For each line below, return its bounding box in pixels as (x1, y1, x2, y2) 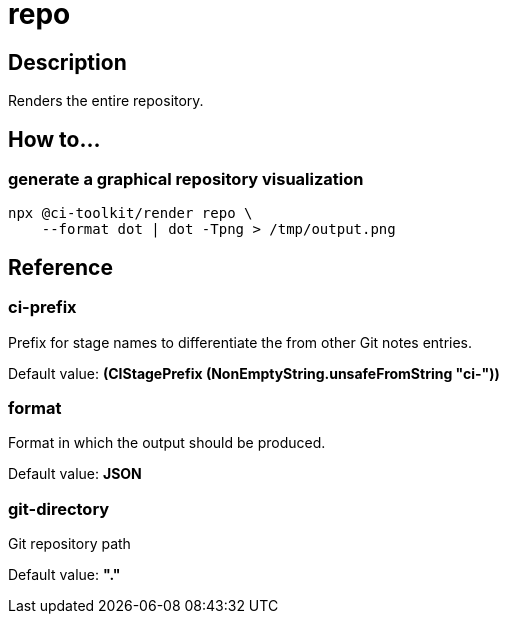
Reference (8, 254, 113, 280)
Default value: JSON (8, 465, 142, 483)
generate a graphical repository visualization (8, 169, 364, 190)
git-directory (8, 498, 110, 519)
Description (8, 49, 127, 75)
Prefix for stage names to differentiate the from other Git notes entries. (8, 333, 473, 351)
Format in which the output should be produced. (8, 434, 326, 452)
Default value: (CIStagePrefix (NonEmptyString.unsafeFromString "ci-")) (8, 364, 500, 382)
